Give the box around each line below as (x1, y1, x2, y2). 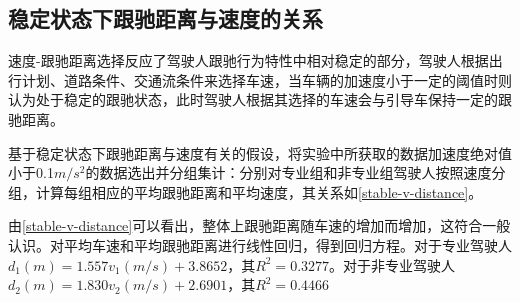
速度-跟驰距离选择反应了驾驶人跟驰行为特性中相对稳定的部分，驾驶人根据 (8, 50, 489, 71)
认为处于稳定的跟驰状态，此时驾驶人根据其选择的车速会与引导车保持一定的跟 (8, 89, 512, 110)
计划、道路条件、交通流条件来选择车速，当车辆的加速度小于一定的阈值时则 (21, 69, 512, 90)
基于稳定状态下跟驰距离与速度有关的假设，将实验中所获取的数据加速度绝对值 (8, 142, 512, 163)
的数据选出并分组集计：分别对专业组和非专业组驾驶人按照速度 (85, 162, 492, 183)
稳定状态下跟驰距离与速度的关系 (8, 3, 323, 34)
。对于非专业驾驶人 (329, 254, 456, 275)
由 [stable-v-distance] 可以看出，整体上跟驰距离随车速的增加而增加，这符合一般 (8, 215, 511, 236)
